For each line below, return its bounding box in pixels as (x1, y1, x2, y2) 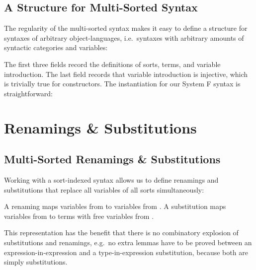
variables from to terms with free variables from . (4, 210, 154, 221)
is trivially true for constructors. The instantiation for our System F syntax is (4, 78, 241, 89)
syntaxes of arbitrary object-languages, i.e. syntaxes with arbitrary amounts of (4, 32, 244, 43)
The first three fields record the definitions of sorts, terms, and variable (4, 59, 221, 69)
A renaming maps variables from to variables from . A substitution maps (4, 201, 226, 211)
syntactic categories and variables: (4, 42, 108, 53)
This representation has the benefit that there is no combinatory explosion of (4, 227, 239, 238)
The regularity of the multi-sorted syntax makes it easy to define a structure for (4, 23, 248, 33)
